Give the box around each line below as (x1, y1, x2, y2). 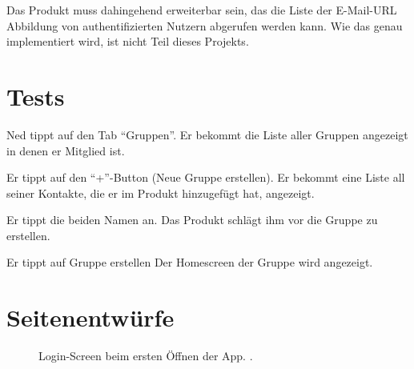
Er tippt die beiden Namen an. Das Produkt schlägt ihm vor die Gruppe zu (6, 211, 378, 228)
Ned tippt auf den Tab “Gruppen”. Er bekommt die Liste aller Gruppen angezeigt (6, 126, 408, 142)
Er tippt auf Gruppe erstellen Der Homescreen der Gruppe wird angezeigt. (6, 254, 373, 271)
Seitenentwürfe (6, 301, 175, 334)
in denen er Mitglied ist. (6, 142, 125, 158)
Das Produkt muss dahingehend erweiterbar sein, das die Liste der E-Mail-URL (6, 2, 397, 18)
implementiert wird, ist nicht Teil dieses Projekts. (6, 33, 249, 50)
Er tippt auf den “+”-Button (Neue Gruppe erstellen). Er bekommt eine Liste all (6, 169, 405, 186)
